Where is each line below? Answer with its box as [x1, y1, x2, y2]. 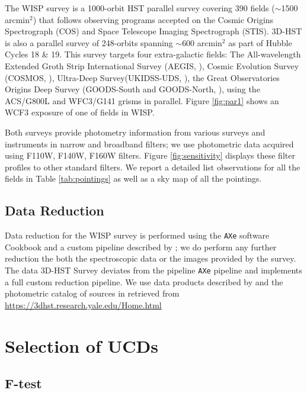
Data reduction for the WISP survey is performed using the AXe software [5, 229, 270, 241]
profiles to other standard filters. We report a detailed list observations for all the [5, 160, 300, 173]
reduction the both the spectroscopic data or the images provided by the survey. [5, 252, 296, 265]
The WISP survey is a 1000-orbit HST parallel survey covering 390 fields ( [5, 2, 275, 14]
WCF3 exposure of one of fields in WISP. [5, 106, 155, 118]
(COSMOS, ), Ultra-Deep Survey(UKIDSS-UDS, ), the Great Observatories [5, 71, 280, 83]
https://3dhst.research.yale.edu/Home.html [5, 298, 162, 311]
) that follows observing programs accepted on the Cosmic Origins [33, 13, 274, 25]
